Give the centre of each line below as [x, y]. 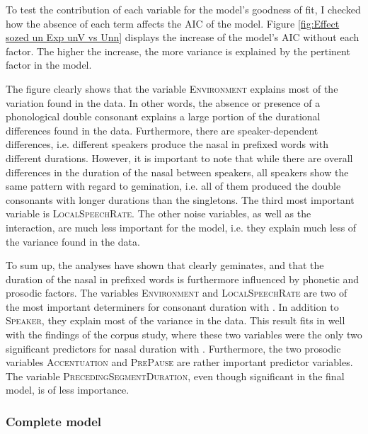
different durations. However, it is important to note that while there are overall [179, 158]
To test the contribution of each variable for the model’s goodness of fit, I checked [183, 9]
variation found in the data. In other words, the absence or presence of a [163, 102]
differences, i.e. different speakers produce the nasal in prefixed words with [167, 144]
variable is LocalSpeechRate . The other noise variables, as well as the [159, 213]
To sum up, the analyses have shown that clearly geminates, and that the [165, 265]
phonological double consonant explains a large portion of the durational [163, 116]
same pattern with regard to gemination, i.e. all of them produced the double [173, 186]
